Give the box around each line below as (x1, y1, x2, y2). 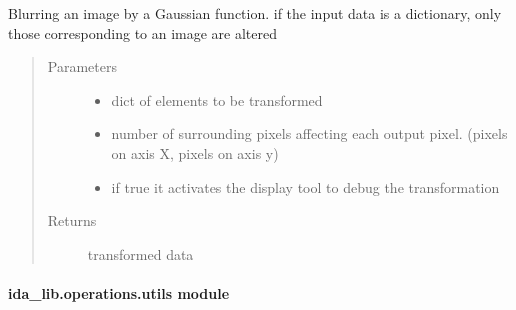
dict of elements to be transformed (111, 89, 323, 110)
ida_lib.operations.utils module (8, 282, 230, 303)
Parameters (47, 56, 117, 77)
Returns (47, 210, 97, 231)
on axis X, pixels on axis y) (111, 142, 279, 163)
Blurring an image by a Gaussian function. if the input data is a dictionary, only (8, 3, 502, 23)
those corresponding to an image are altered (8, 22, 278, 43)
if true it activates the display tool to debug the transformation (111, 176, 500, 197)
